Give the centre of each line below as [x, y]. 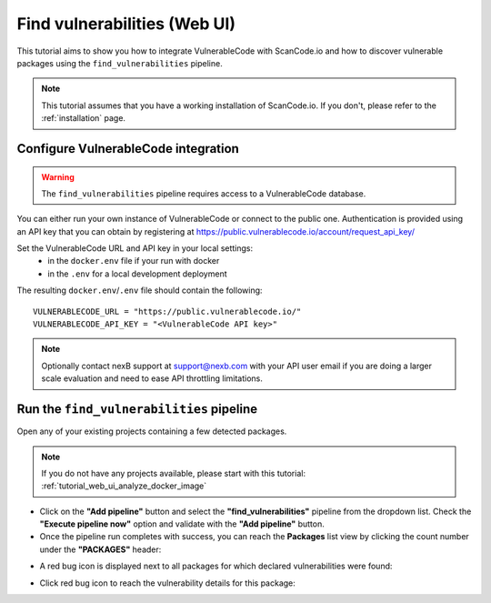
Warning [58, 176]
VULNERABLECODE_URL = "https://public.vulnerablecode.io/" [167, 311]
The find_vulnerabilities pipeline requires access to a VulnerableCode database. [204, 193]
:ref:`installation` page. [84, 118]
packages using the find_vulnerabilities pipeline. [120, 63]
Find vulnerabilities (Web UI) [126, 24]
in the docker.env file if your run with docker [134, 261]
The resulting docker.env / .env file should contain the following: [140, 290]
